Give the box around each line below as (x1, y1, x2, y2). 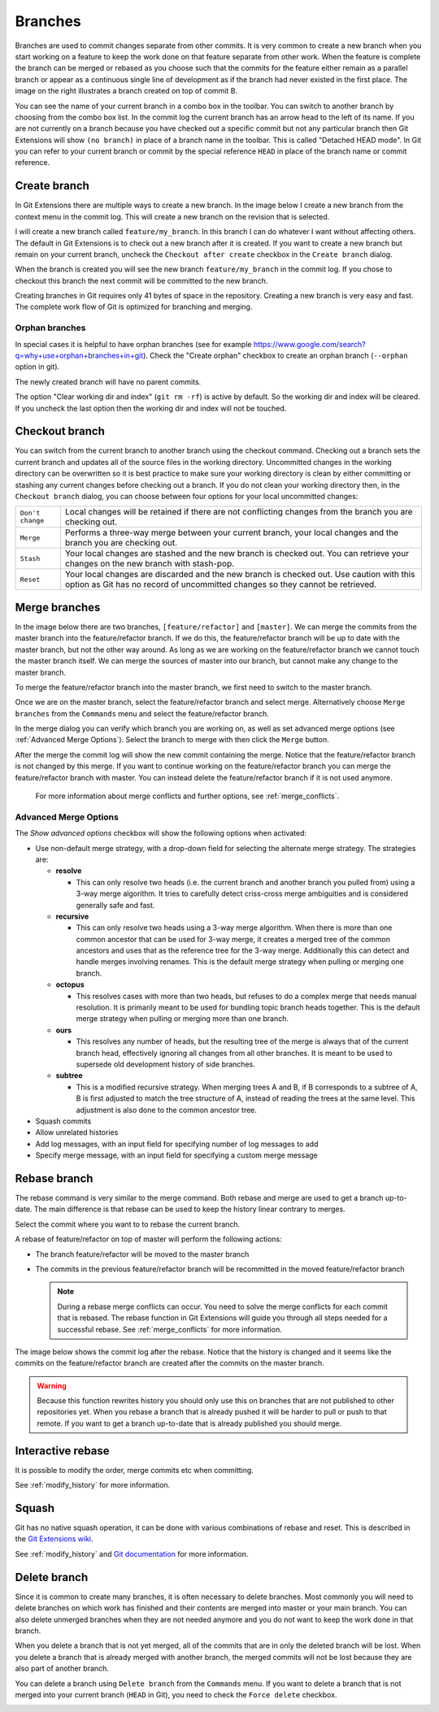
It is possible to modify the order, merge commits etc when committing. (15, 1465, 254, 1475)
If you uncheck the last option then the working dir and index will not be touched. (15, 403, 287, 413)
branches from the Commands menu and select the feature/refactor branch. (15, 708, 270, 719)
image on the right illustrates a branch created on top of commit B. (15, 86, 238, 96)
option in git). (15, 362, 60, 372)
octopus (55, 980, 85, 989)
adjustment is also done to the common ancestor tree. (76, 1105, 258, 1115)
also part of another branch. (15, 1663, 110, 1674)
